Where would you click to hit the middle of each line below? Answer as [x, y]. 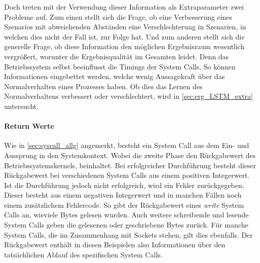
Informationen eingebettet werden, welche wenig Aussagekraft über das [115, 76]
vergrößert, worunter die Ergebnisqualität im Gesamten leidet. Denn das [117, 56]
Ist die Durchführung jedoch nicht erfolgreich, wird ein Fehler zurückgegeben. [124, 185]
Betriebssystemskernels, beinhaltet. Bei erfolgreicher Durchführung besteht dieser [130, 165]
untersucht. [22, 106]
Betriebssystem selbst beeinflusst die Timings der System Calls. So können [120, 66]
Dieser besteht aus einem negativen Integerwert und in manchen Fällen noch [123, 195]
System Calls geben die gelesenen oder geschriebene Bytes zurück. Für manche [126, 225]
